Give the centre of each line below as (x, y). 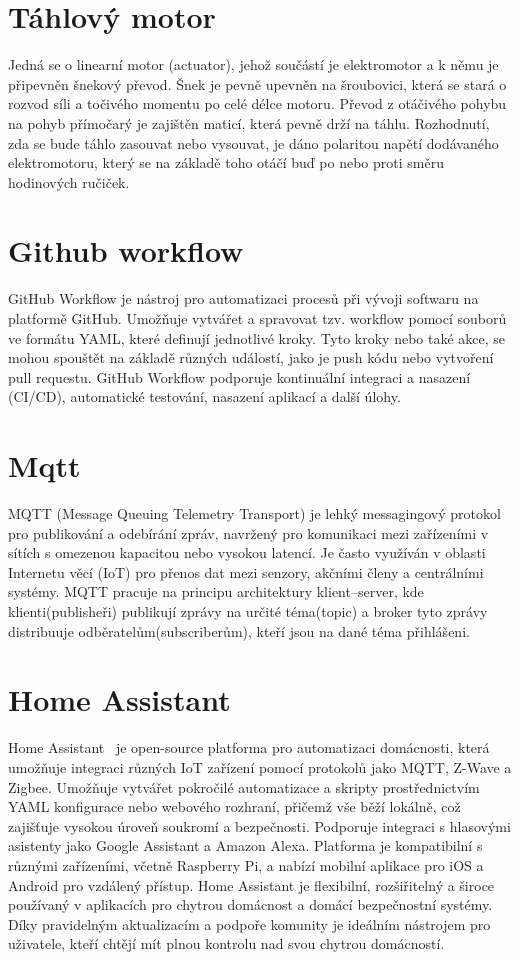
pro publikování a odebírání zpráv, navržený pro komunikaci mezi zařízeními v (248, 532)
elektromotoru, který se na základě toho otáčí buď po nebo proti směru (226, 162)
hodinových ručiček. (69, 181)
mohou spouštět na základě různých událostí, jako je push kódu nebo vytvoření (251, 357)
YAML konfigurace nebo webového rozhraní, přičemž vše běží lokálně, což (234, 806)
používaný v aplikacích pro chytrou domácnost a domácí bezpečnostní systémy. (250, 904)
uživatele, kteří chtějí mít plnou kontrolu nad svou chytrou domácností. (226, 943)
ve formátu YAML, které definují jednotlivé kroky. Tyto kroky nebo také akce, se (257, 337)
